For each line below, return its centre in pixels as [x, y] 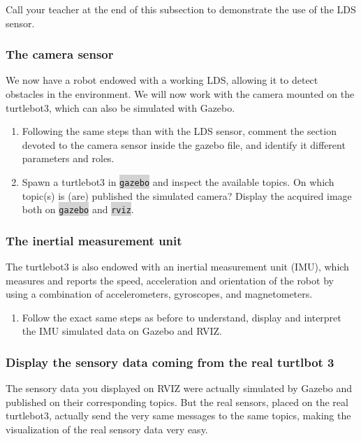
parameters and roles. [68, 158]
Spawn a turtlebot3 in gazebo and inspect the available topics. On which [178, 181]
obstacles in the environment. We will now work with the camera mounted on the [180, 94]
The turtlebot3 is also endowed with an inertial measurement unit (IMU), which [177, 267]
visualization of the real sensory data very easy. [107, 429]
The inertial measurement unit [94, 240]
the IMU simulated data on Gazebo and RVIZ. [122, 331]
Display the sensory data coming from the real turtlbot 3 [170, 362]
